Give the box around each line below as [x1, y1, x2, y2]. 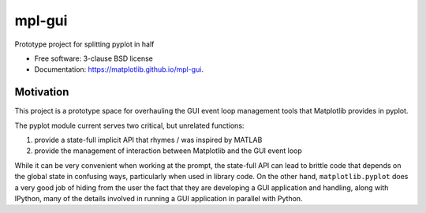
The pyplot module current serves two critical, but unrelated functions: [14, 121, 245, 130]
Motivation [14, 85, 69, 99]
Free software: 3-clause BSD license [34, 54, 153, 63]
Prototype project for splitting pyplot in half [14, 39, 155, 49]
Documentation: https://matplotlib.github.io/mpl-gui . [34, 65, 204, 74]
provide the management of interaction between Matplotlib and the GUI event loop [34, 146, 303, 155]
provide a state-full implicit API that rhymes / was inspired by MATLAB [34, 135, 263, 145]
